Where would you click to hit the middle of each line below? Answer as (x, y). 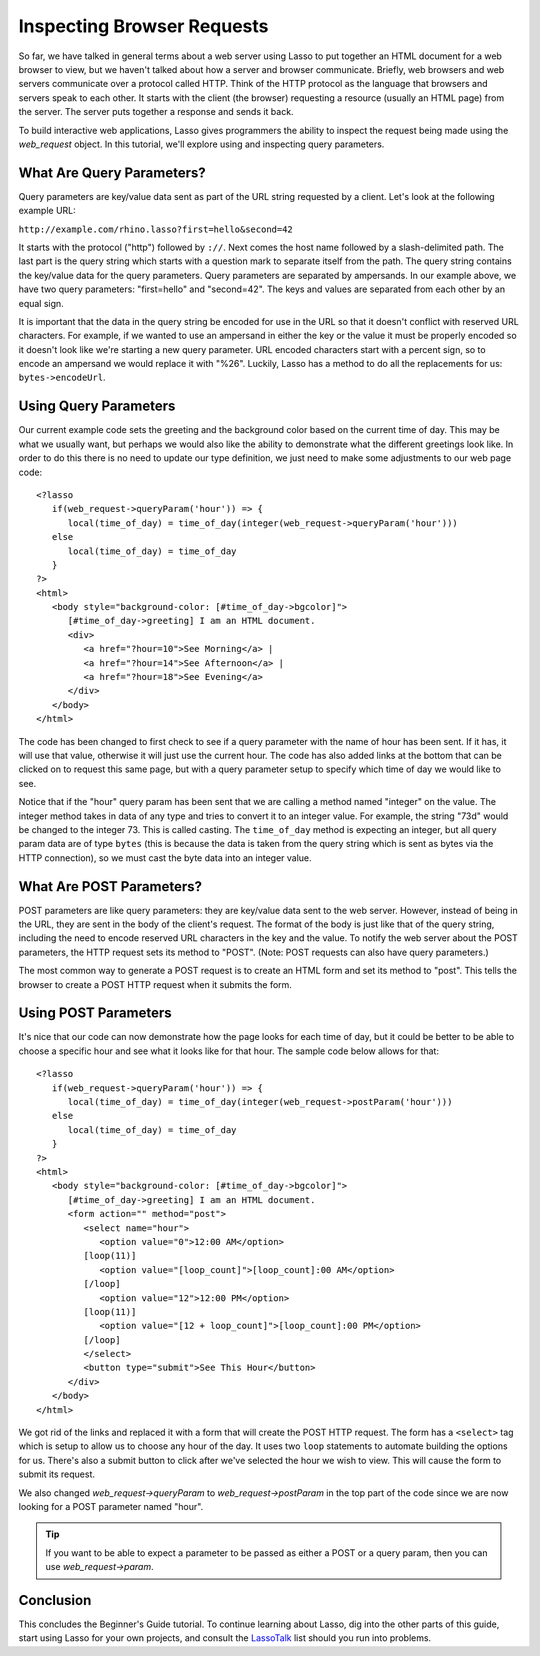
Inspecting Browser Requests (143, 26)
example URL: (47, 211)
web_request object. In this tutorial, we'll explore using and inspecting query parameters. (201, 144)
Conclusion (55, 1600)
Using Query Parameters (97, 406)
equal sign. (41, 303)
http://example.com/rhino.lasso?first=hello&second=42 (156, 229)
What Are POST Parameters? (110, 886)
